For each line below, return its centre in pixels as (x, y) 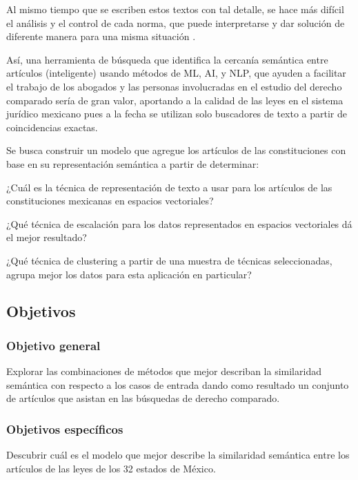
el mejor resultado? (47, 237)
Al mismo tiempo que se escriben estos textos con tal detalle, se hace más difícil (175, 9)
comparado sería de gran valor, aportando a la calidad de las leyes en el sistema (175, 100)
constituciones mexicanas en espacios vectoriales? (110, 201)
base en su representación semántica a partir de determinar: (133, 163)
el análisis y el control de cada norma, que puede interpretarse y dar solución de (176, 22)
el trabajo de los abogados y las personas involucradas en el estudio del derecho (174, 86)
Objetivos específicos (65, 429)
